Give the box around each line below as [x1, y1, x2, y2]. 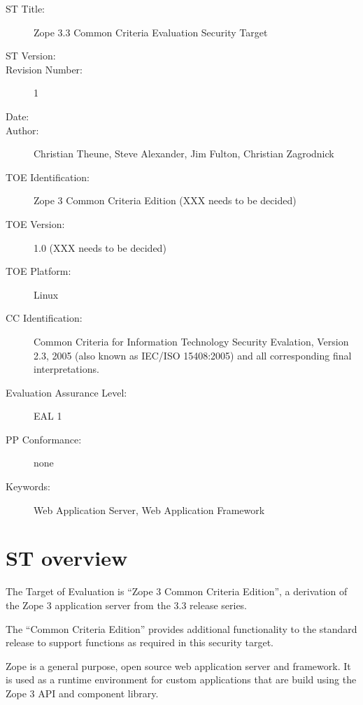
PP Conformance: [6, 432, 82, 446]
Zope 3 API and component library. [6, 685, 159, 700]
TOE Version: [6, 216, 65, 231]
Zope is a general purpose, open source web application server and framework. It [6, 658, 351, 673]
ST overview [6, 543, 128, 572]
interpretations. [34, 362, 99, 376]
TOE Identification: [6, 169, 90, 184]
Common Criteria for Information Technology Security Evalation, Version [34, 334, 349, 348]
